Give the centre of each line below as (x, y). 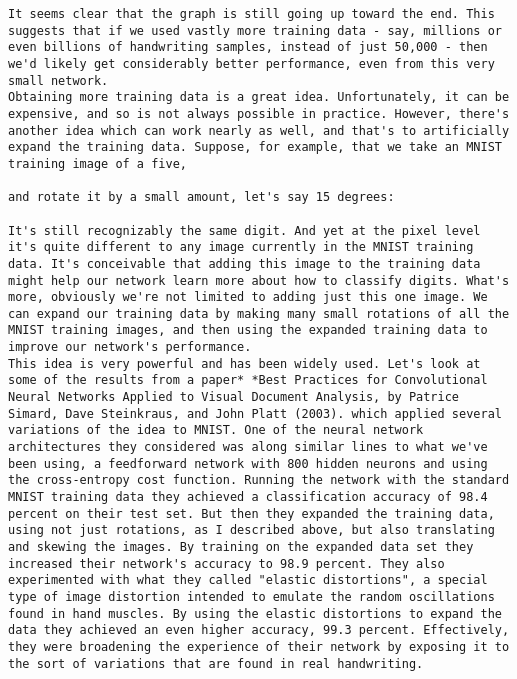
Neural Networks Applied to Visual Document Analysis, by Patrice (234, 397)
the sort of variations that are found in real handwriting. (216, 663)
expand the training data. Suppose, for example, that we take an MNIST (255, 147)
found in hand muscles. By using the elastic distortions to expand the (255, 613)
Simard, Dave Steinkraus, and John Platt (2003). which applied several (255, 413)
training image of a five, (97, 163)
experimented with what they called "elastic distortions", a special (248, 580)
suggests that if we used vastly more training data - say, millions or (255, 30)
